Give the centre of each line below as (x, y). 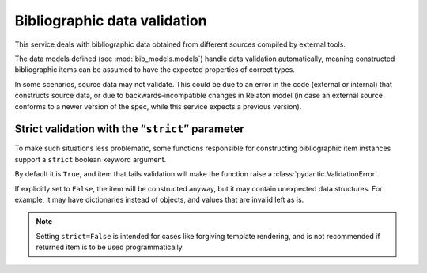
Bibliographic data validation (111, 21)
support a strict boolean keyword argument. (90, 159)
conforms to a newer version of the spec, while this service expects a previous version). (158, 106)
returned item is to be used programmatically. (110, 247)
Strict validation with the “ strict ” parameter (129, 129)
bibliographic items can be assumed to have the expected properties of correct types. (155, 70)
